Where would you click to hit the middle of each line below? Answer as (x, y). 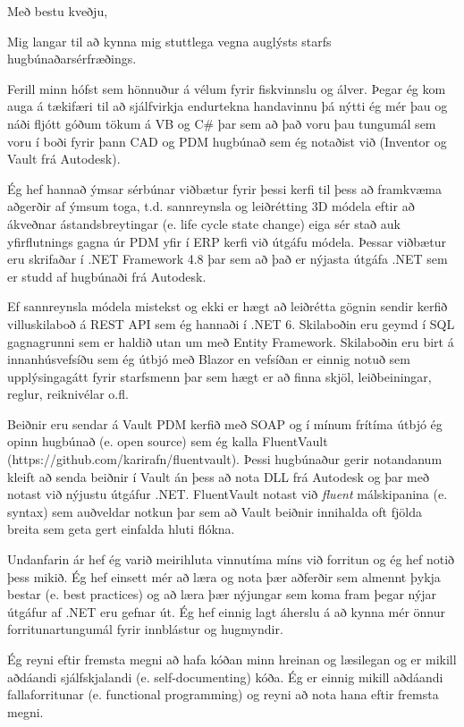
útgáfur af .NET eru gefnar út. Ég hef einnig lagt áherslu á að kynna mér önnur (226, 611)
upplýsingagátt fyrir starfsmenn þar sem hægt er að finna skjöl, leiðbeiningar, (219, 376)
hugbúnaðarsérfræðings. (72, 59)
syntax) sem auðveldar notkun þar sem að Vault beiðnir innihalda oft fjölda (215, 511)
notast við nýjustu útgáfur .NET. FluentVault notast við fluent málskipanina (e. (228, 494)
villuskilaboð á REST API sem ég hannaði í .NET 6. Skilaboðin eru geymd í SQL (231, 323)
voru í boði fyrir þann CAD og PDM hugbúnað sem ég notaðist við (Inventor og (227, 141)
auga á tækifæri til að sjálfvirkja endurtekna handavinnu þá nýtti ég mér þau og (228, 106)
